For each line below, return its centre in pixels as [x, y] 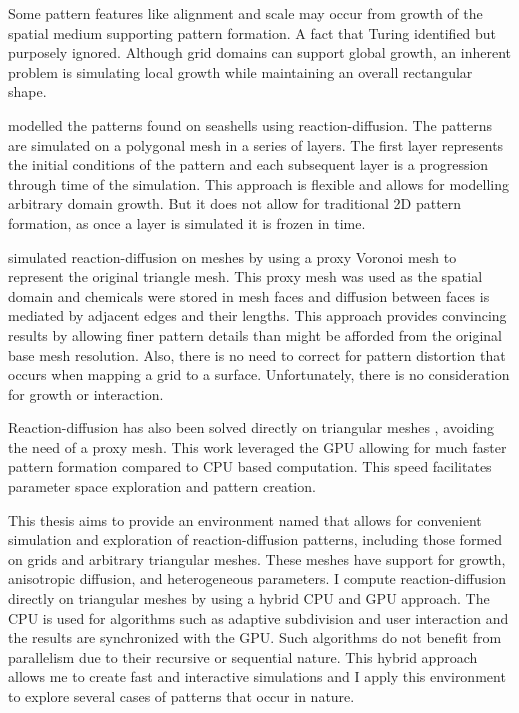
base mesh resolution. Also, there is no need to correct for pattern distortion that [257, 354]
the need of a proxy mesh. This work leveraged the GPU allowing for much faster [257, 446]
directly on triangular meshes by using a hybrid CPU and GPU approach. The [249, 598]
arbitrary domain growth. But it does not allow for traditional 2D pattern [235, 203]
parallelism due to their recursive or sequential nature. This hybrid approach [243, 656]
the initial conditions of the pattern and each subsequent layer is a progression [248, 164]
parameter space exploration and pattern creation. [162, 486]
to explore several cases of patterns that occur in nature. [181, 696]
